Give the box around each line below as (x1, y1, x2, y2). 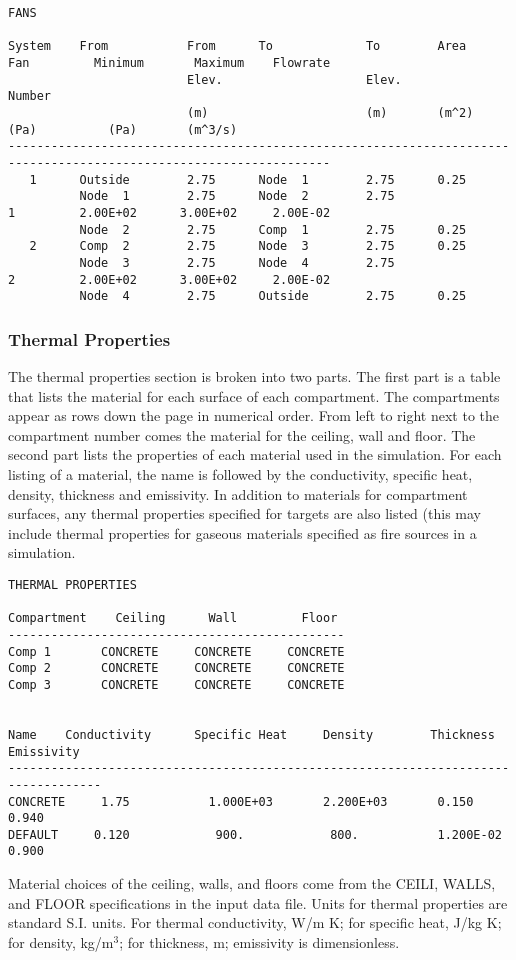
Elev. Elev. (186, 72, 402, 87)
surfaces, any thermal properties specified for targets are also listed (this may (8, 503, 481, 524)
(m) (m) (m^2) (186, 105, 474, 120)
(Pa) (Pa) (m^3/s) (8, 122, 238, 137)
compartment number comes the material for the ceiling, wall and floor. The (8, 424, 476, 445)
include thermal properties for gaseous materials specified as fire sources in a (8, 522, 477, 543)
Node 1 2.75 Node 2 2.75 (79, 189, 395, 204)
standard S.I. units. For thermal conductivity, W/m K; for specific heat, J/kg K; (8, 912, 502, 933)
